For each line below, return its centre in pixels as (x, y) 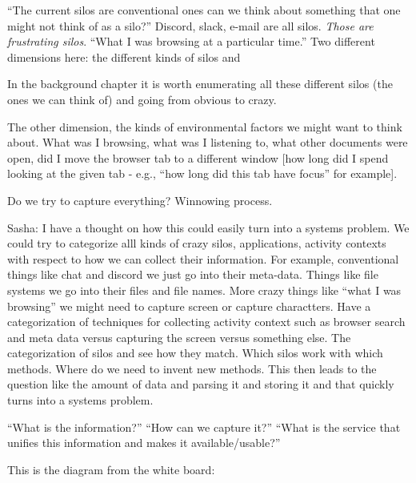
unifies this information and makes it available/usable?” (144, 443)
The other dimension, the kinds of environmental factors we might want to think (205, 126)
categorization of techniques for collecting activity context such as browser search (206, 322)
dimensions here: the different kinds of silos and (124, 56)
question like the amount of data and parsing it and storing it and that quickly (201, 384)
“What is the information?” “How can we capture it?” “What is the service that (204, 427)
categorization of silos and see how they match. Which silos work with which (195, 353)
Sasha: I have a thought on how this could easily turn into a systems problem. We (208, 227)
